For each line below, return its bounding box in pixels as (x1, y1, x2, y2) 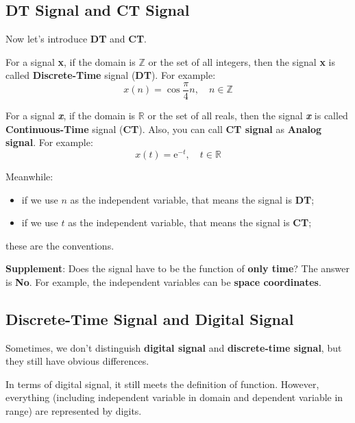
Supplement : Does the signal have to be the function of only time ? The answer (5, 261, 350, 276)
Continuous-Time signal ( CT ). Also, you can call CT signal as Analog (5, 121, 322, 136)
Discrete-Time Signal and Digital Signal (5, 308, 294, 329)
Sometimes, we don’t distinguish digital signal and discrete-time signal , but (5, 340, 342, 354)
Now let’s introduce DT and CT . (5, 32, 147, 46)
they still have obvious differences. (5, 354, 149, 368)
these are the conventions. (5, 238, 114, 252)
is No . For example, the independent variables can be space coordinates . (5, 274, 321, 289)
